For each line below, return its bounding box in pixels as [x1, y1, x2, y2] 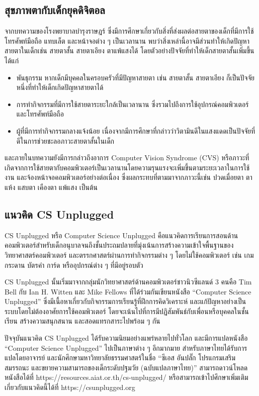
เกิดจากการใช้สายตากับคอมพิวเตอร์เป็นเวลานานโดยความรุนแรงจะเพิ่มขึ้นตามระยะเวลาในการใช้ [5, 162, 250, 172]
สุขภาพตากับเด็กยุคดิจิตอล [5, 2, 105, 18]
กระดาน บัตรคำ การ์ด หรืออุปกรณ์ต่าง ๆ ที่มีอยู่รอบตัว [5, 259, 143, 270]
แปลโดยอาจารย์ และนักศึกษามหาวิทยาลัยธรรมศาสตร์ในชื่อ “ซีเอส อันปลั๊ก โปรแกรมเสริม [5, 352, 236, 363]
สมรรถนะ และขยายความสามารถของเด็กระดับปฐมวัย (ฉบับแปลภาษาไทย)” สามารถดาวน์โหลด [5, 362, 248, 372]
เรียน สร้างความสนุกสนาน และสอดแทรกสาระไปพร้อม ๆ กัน [5, 316, 160, 326]
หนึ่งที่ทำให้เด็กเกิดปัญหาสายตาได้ [16, 82, 104, 92]
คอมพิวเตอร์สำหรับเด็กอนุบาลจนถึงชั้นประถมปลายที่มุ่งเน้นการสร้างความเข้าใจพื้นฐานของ [5, 240, 234, 250]
